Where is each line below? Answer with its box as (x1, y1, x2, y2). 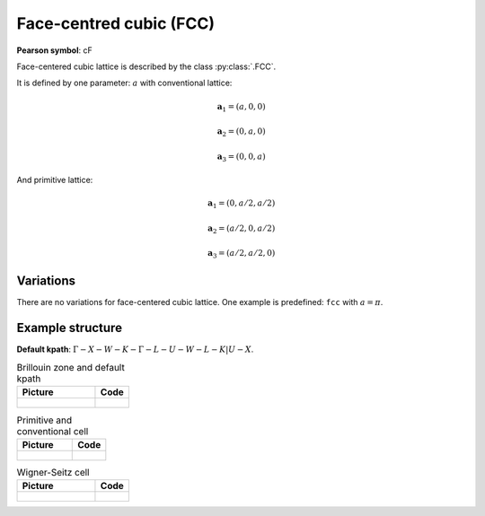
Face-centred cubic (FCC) (16, 13, 216, 33)
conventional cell (16, 424, 89, 437)
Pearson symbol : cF (16, 45, 93, 56)
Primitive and (16, 414, 73, 426)
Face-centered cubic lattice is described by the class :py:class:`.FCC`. (16, 61, 277, 72)
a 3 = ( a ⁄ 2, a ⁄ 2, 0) (207, 248, 276, 260)
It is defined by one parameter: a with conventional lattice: (16, 77, 233, 89)
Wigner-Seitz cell (16, 466, 90, 478)
